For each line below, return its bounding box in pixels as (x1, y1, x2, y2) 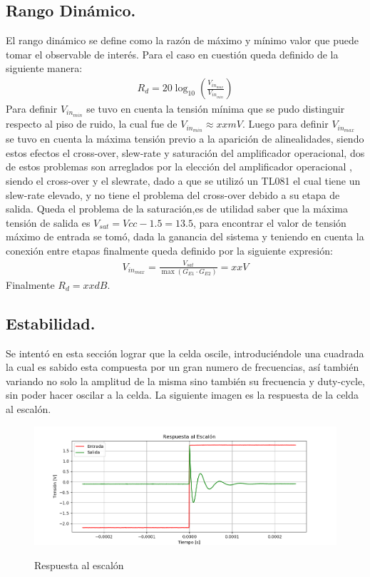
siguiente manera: (6, 61, 83, 76)
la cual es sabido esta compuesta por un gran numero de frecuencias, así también (6, 359, 359, 374)
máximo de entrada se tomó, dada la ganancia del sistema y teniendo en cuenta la (6, 229, 364, 244)
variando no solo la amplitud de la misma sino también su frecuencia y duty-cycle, (6, 373, 365, 388)
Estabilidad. (6, 312, 96, 334)
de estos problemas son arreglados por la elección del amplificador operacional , (6, 159, 352, 174)
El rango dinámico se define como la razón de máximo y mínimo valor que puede (6, 33, 359, 48)
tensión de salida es (6, 215, 91, 230)
